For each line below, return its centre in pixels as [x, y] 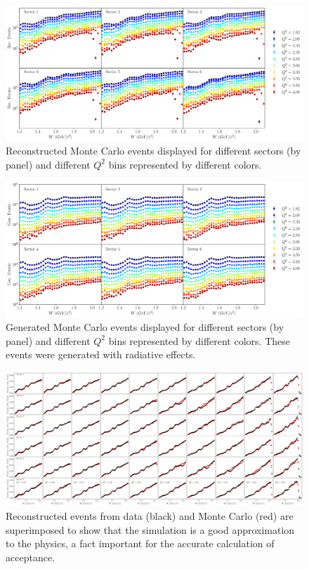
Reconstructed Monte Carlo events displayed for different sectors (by [153, 151]
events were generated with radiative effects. [101, 354]
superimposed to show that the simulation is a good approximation [150, 529]
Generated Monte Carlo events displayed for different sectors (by [145, 327]
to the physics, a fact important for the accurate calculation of [140, 543]
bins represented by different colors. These [199, 340]
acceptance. [30, 557]
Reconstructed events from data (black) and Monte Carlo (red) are [150, 515]
